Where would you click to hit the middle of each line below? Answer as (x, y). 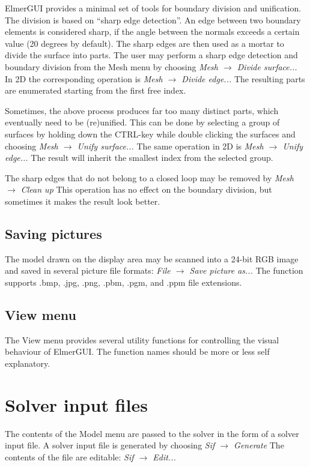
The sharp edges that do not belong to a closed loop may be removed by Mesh (149, 177)
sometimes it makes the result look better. (83, 201)
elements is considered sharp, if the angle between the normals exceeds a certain (152, 32)
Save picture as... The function (246, 270)
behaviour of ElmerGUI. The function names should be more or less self (137, 351)
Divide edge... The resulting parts (243, 78)
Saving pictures (53, 233)
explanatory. (28, 363)
